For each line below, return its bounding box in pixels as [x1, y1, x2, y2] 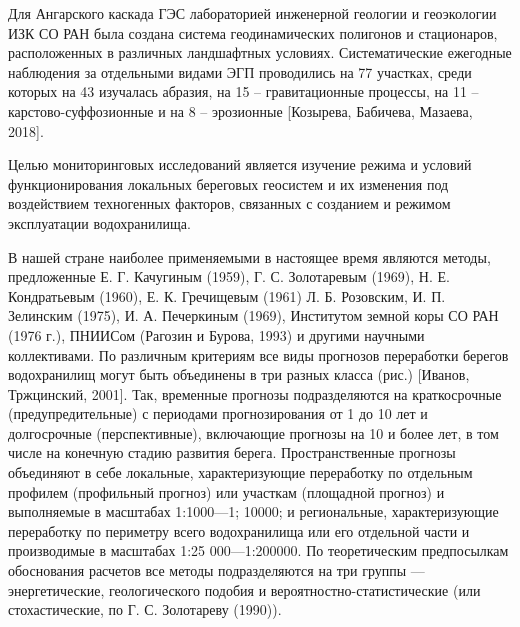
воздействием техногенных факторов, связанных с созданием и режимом [8, 193, 451, 214]
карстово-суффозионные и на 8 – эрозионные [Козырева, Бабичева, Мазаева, [8, 100, 473, 121]
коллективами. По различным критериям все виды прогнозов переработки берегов [8, 344, 509, 365]
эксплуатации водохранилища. [8, 212, 191, 233]
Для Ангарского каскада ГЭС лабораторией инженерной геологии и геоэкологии [8, 3, 497, 23]
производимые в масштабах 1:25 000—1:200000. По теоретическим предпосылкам [8, 540, 509, 561]
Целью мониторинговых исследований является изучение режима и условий [8, 154, 472, 175]
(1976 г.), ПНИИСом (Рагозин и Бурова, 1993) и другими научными [8, 324, 425, 345]
